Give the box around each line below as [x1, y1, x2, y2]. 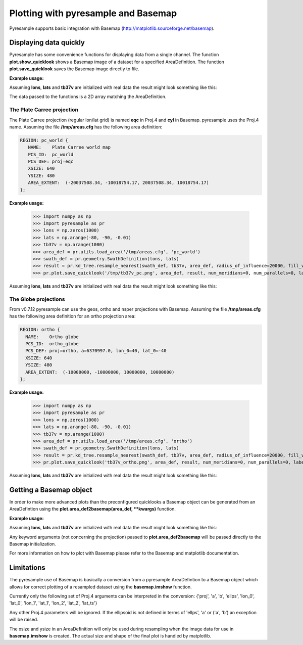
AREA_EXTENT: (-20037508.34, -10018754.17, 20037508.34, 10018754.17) [28, 180, 210, 186]
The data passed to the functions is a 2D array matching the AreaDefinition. [9, 94, 167, 100]
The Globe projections [9, 296, 65, 303]
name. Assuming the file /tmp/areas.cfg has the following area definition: [9, 124, 163, 130]
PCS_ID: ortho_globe [25, 341, 79, 347]
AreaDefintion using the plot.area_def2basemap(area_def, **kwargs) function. [9, 506, 176, 512]
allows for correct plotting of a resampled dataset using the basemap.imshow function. [9, 584, 192, 590]
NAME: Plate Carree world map [28, 145, 111, 150]
